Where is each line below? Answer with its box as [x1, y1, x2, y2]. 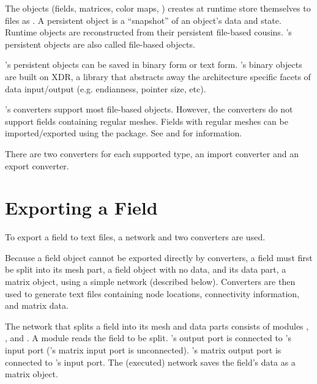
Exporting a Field [5, 195, 158, 220]
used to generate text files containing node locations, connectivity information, [5, 287, 299, 300]
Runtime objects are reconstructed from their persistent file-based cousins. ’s [5, 26, 292, 39]
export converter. [5, 159, 69, 172]
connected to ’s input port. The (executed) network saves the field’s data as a [5, 355, 296, 368]
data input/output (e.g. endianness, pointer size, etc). [5, 82, 206, 95]
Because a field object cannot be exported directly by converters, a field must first [5, 251, 313, 264]
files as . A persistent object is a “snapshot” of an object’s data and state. [5, 13, 282, 26]
